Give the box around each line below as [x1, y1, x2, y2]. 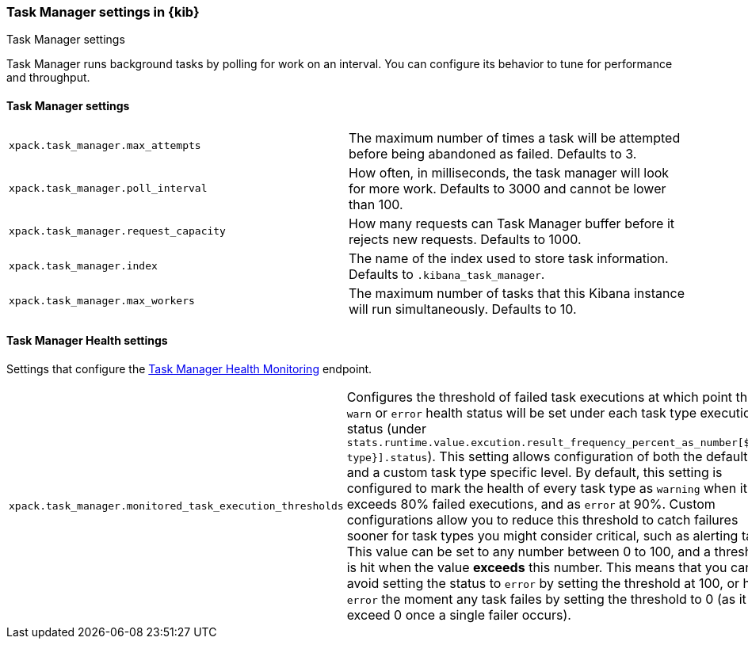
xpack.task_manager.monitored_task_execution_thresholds [9, 499, 344, 512]
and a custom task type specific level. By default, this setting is [346, 464, 723, 480]
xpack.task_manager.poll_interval [9, 182, 208, 195]
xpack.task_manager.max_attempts [9, 139, 201, 152]
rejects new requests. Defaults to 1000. [349, 231, 582, 247]
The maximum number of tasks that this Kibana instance [349, 284, 685, 301]
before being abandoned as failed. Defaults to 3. [349, 145, 637, 162]
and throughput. [6, 71, 90, 85]
